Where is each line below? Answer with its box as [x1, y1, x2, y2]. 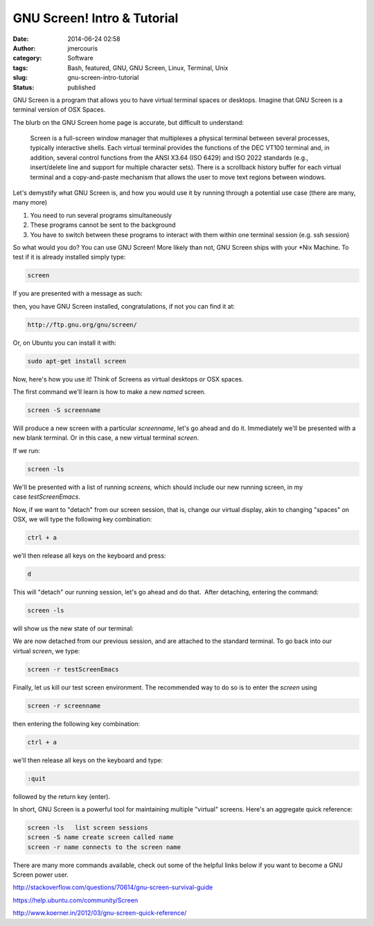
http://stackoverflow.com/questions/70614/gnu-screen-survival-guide [12, 883, 213, 891]
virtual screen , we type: [12, 646, 80, 655]
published [67, 83, 96, 92]
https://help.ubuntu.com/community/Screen [12, 895, 139, 904]
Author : [12, 44, 36, 52]
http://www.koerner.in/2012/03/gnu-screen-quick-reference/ [12, 909, 187, 917]
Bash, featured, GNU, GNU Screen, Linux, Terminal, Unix [67, 63, 229, 72]
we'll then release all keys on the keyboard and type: [12, 756, 163, 764]
